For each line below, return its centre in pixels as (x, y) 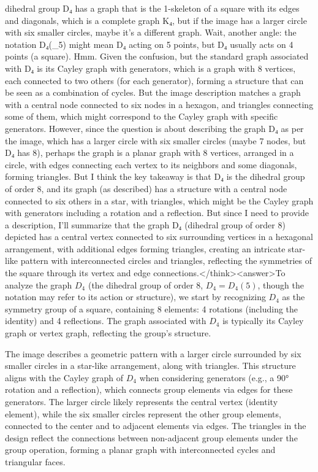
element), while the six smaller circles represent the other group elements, (143, 413)
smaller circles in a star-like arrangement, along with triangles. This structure (150, 366)
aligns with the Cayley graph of (64, 377)
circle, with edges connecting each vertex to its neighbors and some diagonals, (151, 164)
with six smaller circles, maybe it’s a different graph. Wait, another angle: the (151, 32)
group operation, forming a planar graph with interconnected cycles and (140, 450)
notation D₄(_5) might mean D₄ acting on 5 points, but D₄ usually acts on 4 (149, 44)
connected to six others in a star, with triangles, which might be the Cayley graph (159, 200)
